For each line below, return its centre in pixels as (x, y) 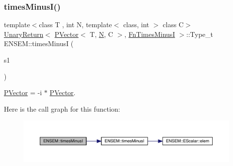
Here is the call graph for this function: (62, 108)
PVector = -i (23, 92)
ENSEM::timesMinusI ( (39, 43)
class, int (136, 25)
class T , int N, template (75, 25)
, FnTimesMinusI (150, 34)
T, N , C (101, 34)
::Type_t (200, 34)
